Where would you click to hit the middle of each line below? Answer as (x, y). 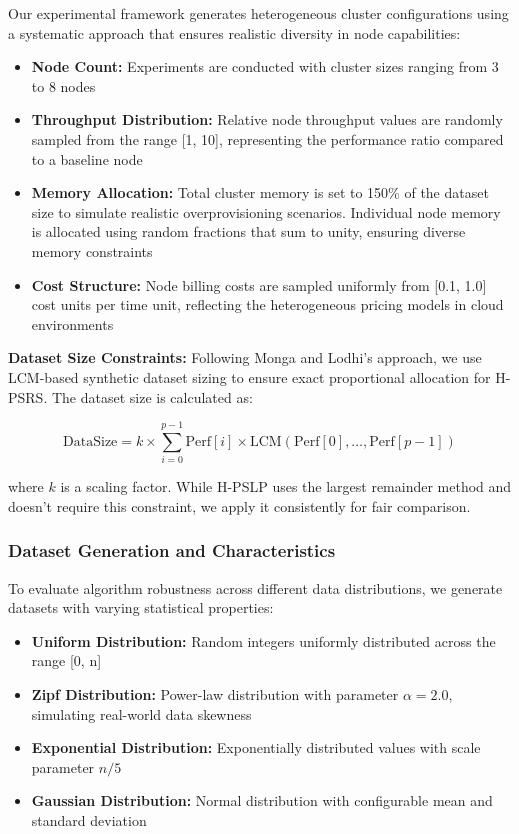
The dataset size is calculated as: (152, 396)
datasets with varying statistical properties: (141, 607)
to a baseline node (87, 158)
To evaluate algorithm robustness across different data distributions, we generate (255, 587)
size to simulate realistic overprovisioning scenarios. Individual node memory (266, 211)
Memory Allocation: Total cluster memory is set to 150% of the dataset (260, 192)
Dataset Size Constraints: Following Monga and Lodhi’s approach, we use (245, 357)
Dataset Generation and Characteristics (172, 550)
